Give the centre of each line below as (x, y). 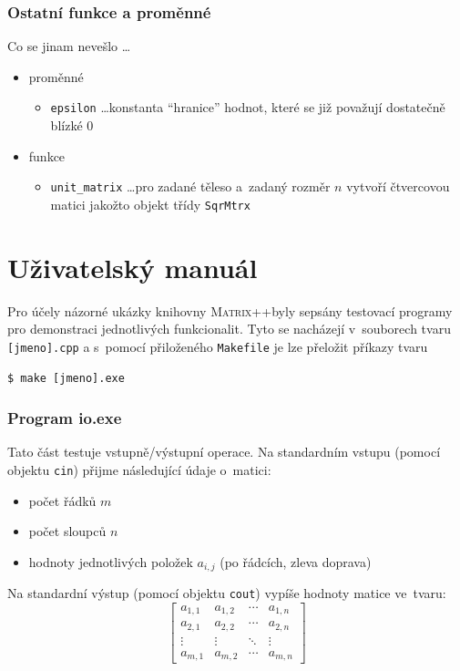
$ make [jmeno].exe (66, 378)
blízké (66, 125)
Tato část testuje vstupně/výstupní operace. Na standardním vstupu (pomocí (224, 452)
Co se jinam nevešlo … (69, 46)
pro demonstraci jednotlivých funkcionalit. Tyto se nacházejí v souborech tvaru (229, 329)
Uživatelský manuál (133, 267)
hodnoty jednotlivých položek (111, 561)
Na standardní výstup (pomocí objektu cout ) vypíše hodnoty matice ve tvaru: (227, 593)
